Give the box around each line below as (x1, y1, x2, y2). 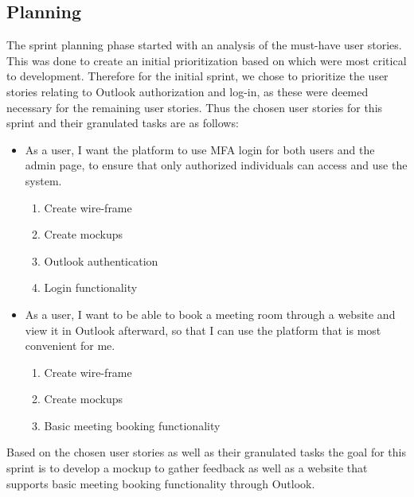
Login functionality (44, 279, 138, 296)
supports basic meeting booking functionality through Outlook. (6, 475, 315, 491)
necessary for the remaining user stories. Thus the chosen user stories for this (6, 99, 383, 115)
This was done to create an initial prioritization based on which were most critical (6, 52, 407, 68)
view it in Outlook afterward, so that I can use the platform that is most (25, 321, 381, 338)
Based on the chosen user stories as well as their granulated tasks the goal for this (6, 444, 406, 460)
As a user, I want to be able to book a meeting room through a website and (25, 305, 396, 322)
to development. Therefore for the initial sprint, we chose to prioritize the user (6, 68, 389, 84)
